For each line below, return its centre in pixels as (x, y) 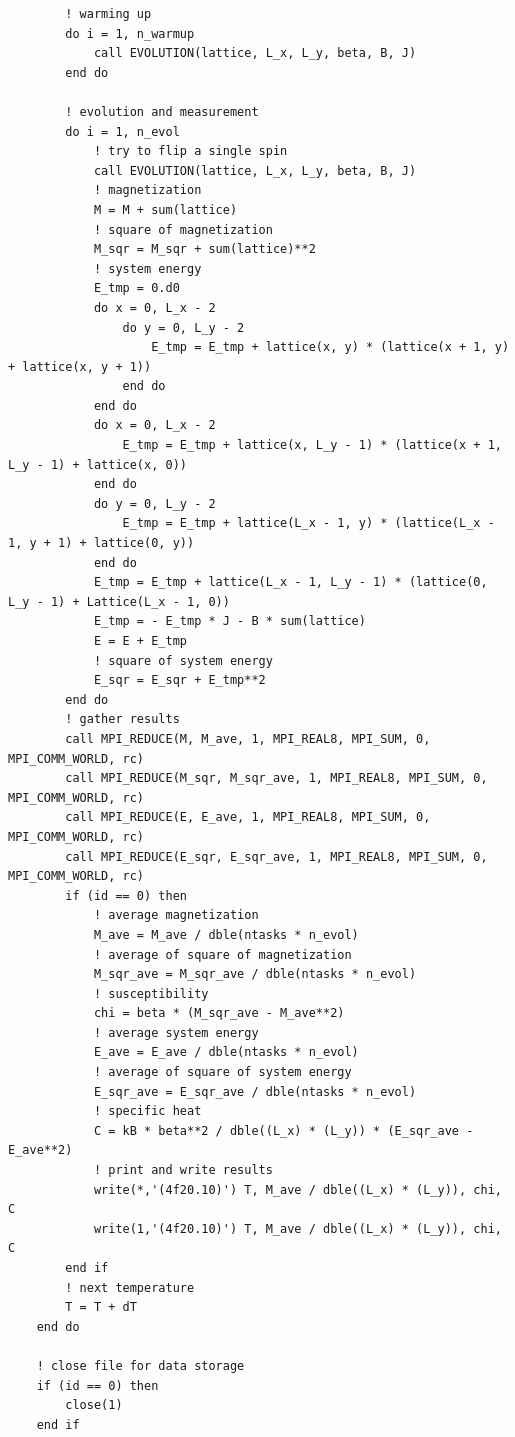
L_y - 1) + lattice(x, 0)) (97, 464)
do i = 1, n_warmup (130, 33)
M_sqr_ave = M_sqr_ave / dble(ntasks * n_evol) (255, 974)
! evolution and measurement (162, 111)
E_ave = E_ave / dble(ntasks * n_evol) (226, 1052)
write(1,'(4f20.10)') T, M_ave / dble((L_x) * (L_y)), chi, (297, 1228)
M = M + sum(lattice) (165, 209)
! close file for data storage (140, 1365)
